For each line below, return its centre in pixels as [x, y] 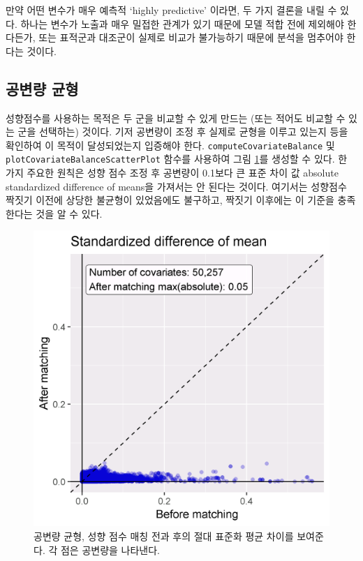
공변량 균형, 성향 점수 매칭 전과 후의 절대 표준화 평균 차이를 [164, 536]
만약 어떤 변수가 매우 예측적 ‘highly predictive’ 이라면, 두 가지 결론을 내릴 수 [171, 10]
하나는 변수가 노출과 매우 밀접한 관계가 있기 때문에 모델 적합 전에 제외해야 [182, 23]
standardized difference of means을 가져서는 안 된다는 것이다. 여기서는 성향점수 [176, 186]
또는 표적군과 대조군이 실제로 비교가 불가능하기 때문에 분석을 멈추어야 [191, 37]
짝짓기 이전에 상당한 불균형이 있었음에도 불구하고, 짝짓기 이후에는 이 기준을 [170, 200]
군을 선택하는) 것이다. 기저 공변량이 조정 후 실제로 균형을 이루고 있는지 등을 [183, 132]
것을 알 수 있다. [69, 213]
